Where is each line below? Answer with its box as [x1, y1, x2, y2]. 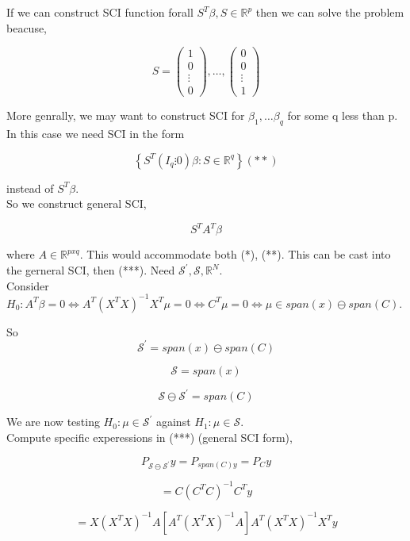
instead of [6, 179, 54, 196]
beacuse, [6, 19, 48, 36]
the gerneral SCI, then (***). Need [6, 262, 175, 278]
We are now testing [6, 413, 100, 430]
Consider [6, 277, 49, 294]
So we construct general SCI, [6, 195, 147, 212]
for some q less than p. [287, 107, 398, 124]
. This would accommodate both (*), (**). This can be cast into [79, 246, 391, 263]
